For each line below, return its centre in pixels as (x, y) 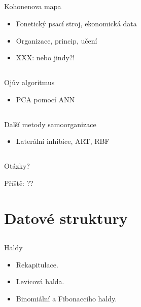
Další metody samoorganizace (50, 124)
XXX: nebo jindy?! (45, 57)
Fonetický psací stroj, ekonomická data (76, 23)
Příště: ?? (19, 183)
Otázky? (17, 166)
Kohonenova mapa (33, 6)
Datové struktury (66, 218)
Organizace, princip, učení (57, 40)
